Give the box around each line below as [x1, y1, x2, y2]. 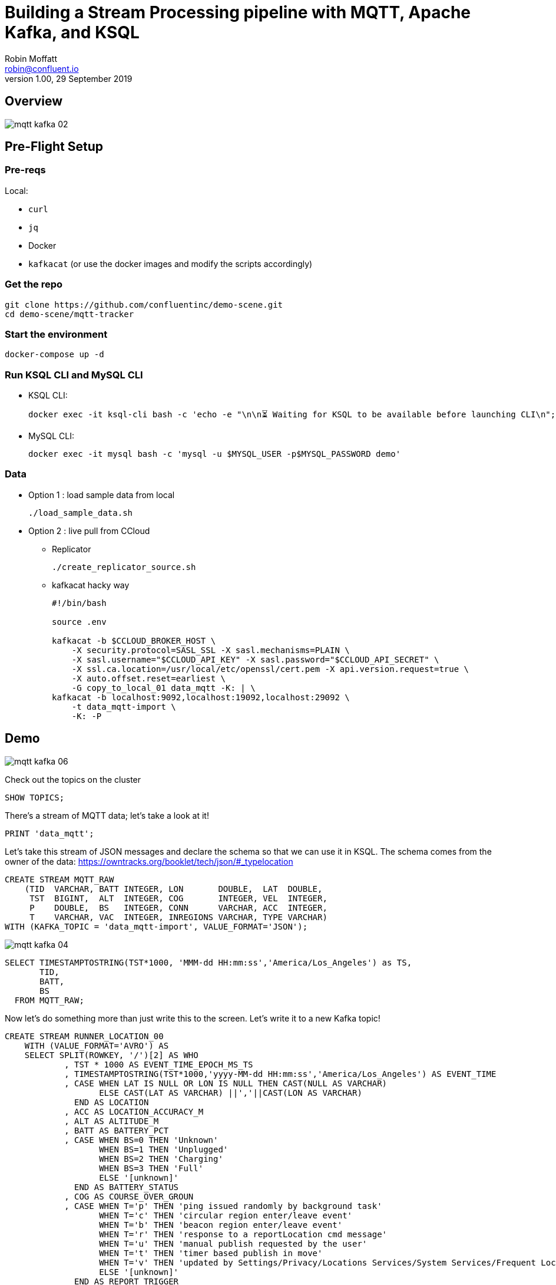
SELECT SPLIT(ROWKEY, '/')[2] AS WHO [24, 1050, 198, 1060]
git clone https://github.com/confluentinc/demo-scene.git [5, 299, 283, 309]
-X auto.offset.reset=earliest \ [71, 673, 226, 683]
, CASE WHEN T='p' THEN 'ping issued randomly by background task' [64, 1201, 382, 1211]
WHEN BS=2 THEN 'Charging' [99, 1154, 223, 1164]
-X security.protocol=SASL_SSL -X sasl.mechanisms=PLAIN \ [71, 645, 350, 655]
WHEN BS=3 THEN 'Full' [99, 1163, 204, 1173]
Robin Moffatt [5, 53, 58, 64]
